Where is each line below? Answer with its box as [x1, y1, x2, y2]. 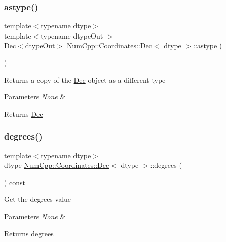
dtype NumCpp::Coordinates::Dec [4, 160, 109, 170]
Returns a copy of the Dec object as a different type [4, 74, 166, 85]
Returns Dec [4, 108, 43, 119]
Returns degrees [4, 228, 54, 238]
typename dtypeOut [41, 30, 103, 41]
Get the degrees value [4, 194, 71, 204]
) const [4, 177, 26, 187]
